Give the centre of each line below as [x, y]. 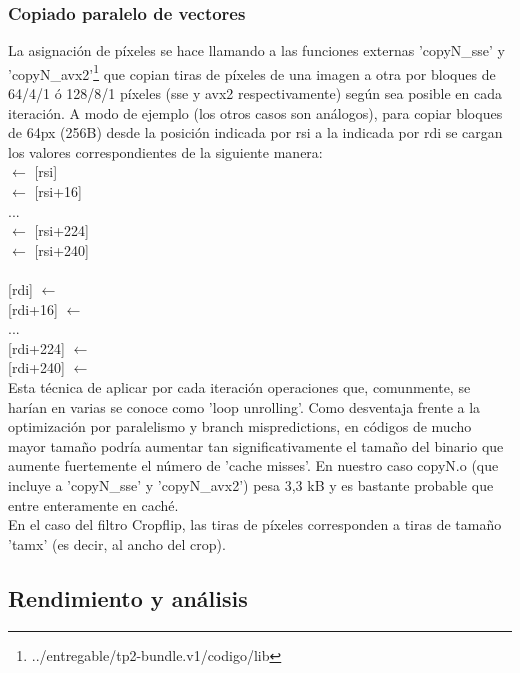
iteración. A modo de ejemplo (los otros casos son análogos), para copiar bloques [255, 112]
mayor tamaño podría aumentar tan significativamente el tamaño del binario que [256, 445]
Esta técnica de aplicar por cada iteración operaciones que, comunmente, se [239, 386]
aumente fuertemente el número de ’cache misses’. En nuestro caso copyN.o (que [253, 465]
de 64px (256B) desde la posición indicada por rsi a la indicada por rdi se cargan [255, 132]
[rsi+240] [61, 249]
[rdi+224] [36, 347]
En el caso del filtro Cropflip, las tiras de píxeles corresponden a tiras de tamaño [255, 524]
